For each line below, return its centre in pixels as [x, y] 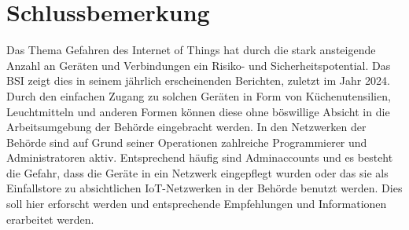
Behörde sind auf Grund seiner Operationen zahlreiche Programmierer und [187, 142]
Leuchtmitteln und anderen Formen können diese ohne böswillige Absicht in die [198, 111]
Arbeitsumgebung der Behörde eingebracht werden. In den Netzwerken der [186, 127]
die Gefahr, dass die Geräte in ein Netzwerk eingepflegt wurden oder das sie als [197, 172]
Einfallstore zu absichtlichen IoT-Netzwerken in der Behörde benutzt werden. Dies [204, 188]
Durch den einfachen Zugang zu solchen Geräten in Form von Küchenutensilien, [199, 95]
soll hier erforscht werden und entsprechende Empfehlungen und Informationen [197, 204]
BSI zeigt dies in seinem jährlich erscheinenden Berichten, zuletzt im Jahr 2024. [198, 80]
